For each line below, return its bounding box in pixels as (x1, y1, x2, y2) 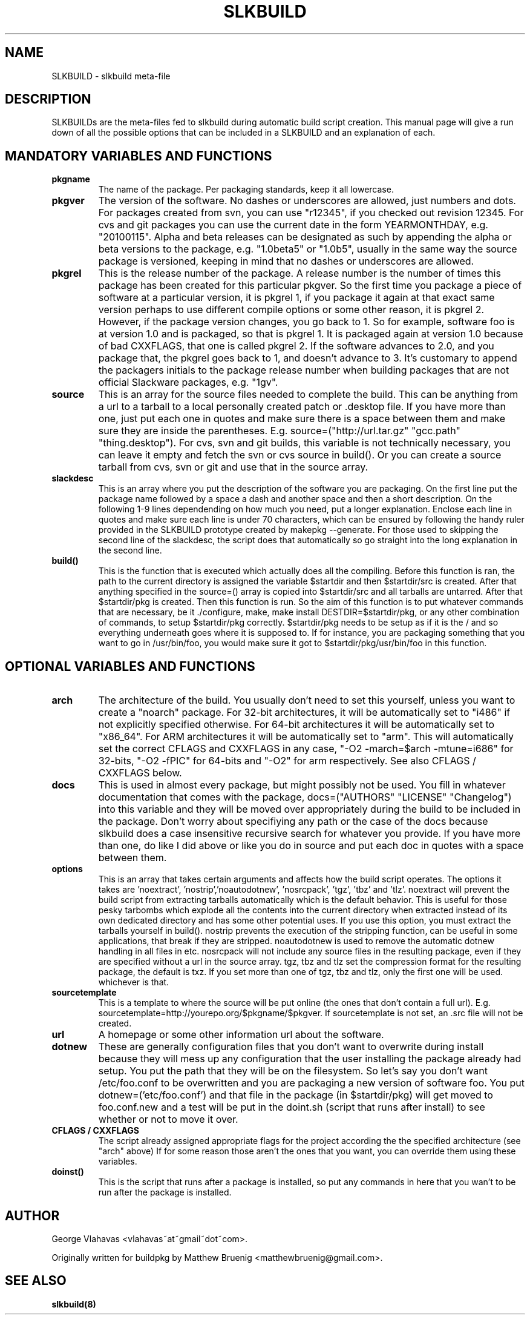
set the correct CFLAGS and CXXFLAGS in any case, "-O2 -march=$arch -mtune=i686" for (98, 742, 514, 755)
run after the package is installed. (98, 1187, 232, 1198)
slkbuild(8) (51, 1298, 96, 1309)
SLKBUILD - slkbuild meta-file (51, 70, 171, 81)
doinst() (51, 1166, 84, 1177)
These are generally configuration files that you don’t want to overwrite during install (98, 1040, 484, 1053)
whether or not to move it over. (98, 1113, 238, 1126)
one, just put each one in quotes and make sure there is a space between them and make (98, 412, 506, 425)
